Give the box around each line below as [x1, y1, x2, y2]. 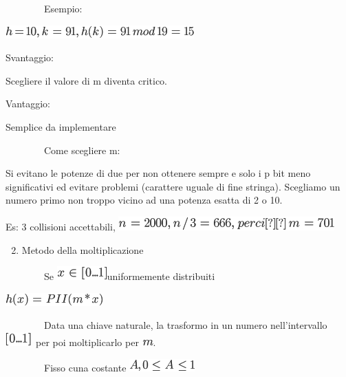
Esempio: [43, 1, 83, 15]
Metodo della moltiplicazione [21, 242, 144, 257]
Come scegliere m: [43, 142, 120, 157]
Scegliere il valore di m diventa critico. [6, 73, 167, 87]
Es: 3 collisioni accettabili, [6, 219, 116, 233]
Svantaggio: [6, 50, 54, 65]
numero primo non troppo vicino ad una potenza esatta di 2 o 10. [6, 193, 283, 207]
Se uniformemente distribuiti [43, 269, 215, 283]
